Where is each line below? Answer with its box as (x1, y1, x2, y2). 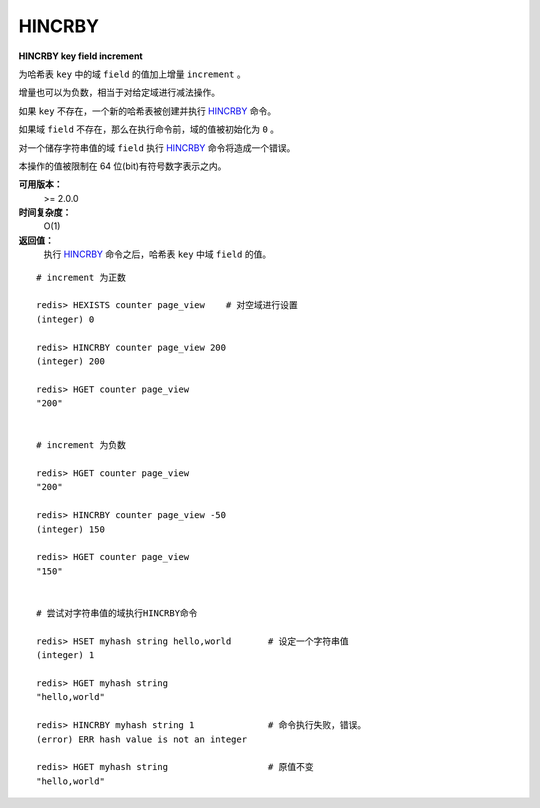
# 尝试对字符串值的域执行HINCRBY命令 (36, 608, 198, 619)
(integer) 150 (36, 523, 105, 535)
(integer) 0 (36, 313, 95, 325)
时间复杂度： (18, 206, 72, 219)
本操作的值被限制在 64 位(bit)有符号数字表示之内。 (18, 160, 227, 172)
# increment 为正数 (36, 271, 127, 283)
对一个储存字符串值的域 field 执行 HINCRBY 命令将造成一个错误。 (18, 141, 296, 154)
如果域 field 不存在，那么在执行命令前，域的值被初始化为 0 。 (18, 123, 280, 135)
